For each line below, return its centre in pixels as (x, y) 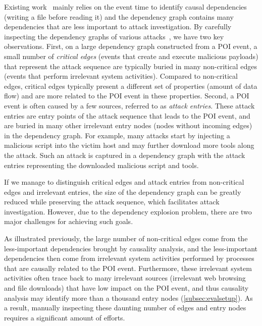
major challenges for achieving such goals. (69, 221)
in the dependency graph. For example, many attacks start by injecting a (117, 135)
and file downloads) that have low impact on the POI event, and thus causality (126, 288)
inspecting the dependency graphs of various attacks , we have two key (114, 36)
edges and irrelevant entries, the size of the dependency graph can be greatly (123, 192)
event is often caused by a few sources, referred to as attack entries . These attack (129, 105)
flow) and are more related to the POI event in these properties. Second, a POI (127, 96)
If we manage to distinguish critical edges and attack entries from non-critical (124, 182)
